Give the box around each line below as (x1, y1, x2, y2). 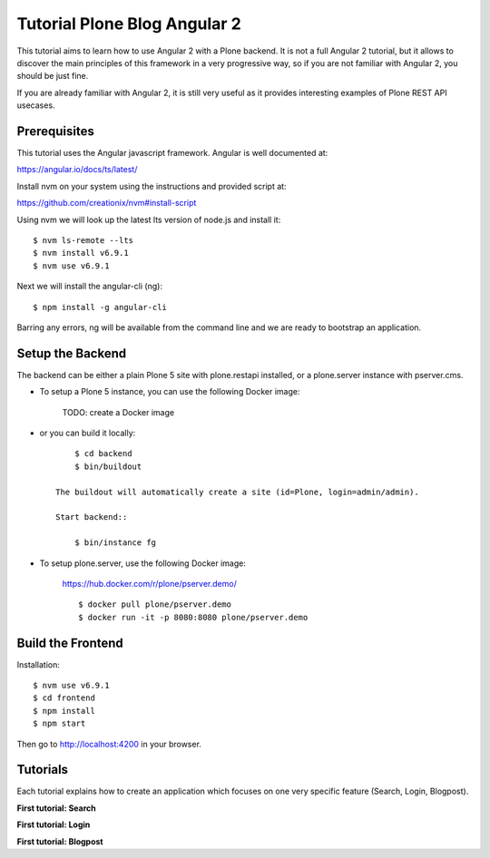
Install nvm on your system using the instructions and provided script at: (16, 180, 287, 191)
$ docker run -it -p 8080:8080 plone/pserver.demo (78, 612, 309, 622)
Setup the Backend (16, 346, 127, 361)
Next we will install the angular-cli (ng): (16, 281, 163, 292)
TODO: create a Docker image (62, 406, 175, 417)
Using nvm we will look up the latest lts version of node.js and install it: (16, 214, 281, 225)
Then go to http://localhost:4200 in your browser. (16, 738, 201, 749)
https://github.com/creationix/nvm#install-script (16, 198, 197, 209)
